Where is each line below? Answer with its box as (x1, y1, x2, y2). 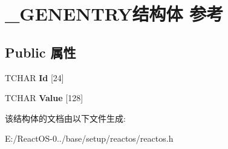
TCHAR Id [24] (5, 71, 64, 84)
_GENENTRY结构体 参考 (5, 1, 224, 26)
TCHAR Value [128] (5, 91, 83, 104)
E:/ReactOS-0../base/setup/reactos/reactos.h (5, 132, 174, 145)
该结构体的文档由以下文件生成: (5, 111, 126, 124)
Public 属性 (5, 42, 76, 61)
